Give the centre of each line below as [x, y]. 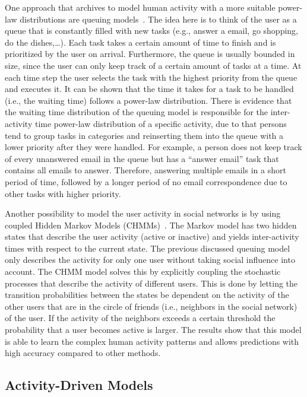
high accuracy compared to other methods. [83, 353]
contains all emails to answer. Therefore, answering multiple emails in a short [145, 170]
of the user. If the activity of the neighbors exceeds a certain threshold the [140, 318]
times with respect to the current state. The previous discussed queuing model [148, 248]
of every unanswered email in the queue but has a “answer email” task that [142, 158]
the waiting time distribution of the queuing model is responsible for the [137, 112]
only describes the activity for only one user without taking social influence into [150, 260]
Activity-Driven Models [79, 385]
